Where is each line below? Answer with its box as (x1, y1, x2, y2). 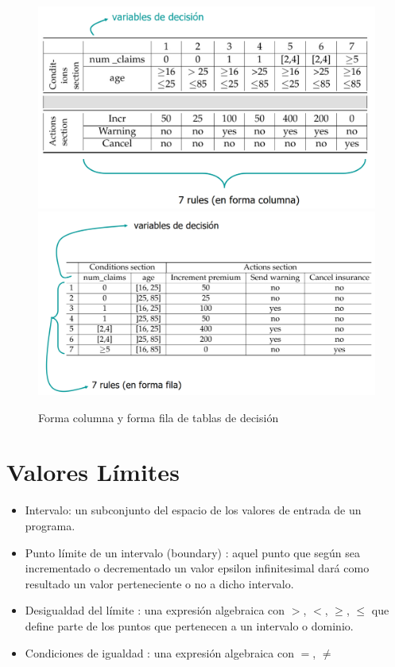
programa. (25, 517, 76, 533)
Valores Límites (6, 456, 180, 488)
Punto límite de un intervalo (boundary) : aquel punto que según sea (25, 544, 361, 560)
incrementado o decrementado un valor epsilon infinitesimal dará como (25, 560, 370, 576)
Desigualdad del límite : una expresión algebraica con (25, 602, 285, 619)
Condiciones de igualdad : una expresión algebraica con (25, 644, 294, 661)
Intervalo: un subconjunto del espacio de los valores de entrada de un (25, 502, 362, 518)
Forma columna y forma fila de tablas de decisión (38, 409, 279, 425)
